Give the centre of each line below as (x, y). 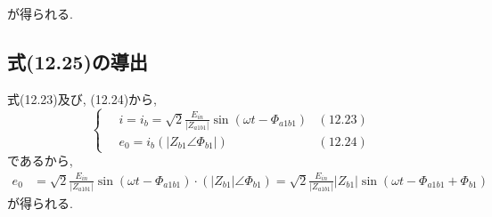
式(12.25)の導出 (78, 61)
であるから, (40, 161)
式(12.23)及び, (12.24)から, (82, 98)
